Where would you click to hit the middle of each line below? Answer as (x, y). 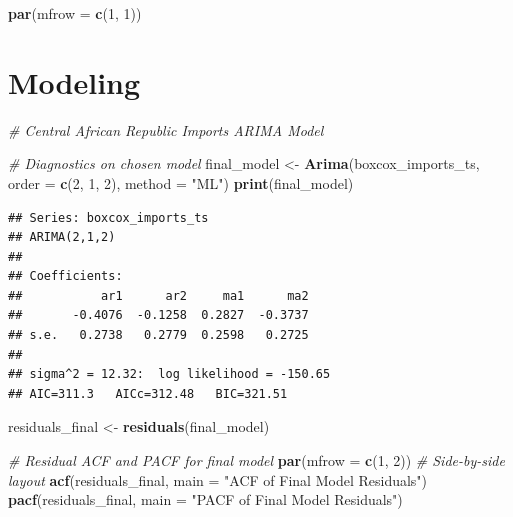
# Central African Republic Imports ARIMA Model (166, 129)
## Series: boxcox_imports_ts (108, 217)
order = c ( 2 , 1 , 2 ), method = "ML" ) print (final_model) (181, 182)
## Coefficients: (65, 276)
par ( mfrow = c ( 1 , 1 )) (75, 13)
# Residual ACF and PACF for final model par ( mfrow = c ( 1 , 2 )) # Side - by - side (256, 460)
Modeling (74, 81)
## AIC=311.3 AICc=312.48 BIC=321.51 (148, 393)
